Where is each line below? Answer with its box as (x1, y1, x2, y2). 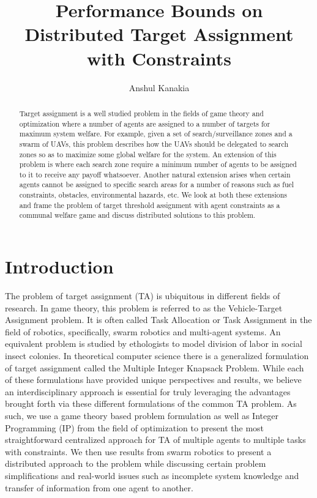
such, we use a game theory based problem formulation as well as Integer (5, 409, 278, 422)
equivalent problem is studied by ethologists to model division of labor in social (5, 337, 302, 350)
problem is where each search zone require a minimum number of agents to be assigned (19, 159, 297, 169)
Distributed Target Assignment (24, 21, 294, 46)
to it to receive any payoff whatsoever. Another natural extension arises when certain (19, 169, 291, 179)
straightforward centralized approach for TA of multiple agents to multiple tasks (5, 433, 306, 446)
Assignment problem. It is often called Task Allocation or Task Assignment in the (5, 313, 312, 326)
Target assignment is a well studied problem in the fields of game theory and (19, 108, 264, 118)
